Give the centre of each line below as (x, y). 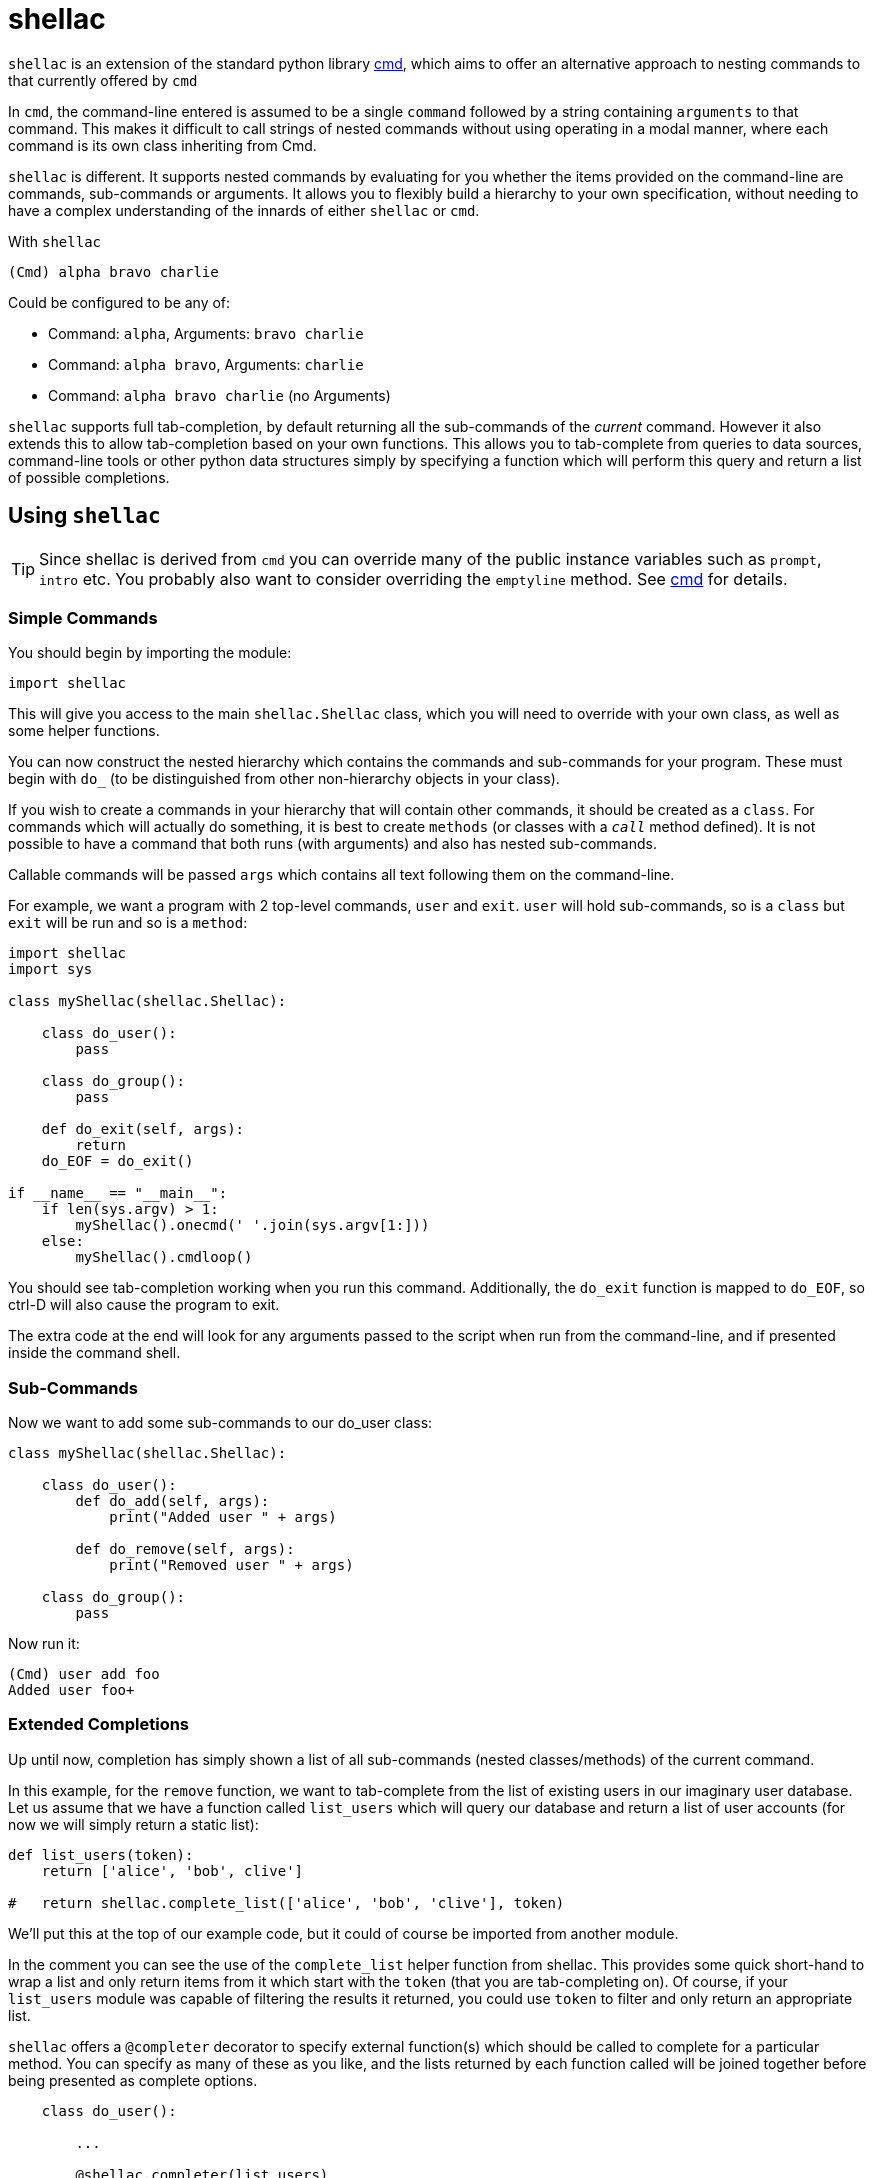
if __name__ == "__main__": (118, 1193)
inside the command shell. (94, 1353)
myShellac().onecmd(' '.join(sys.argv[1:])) (252, 1225)
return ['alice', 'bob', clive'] (172, 1870)
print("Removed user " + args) (231, 1565)
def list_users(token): (101, 1854)
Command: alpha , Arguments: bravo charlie (206, 333)
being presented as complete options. (133, 2080)
